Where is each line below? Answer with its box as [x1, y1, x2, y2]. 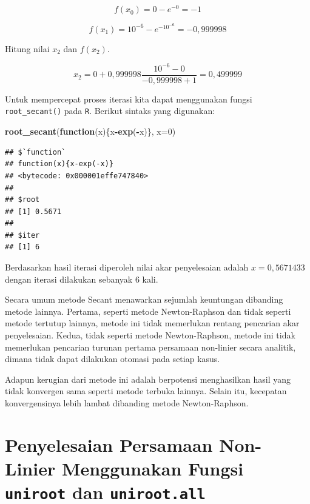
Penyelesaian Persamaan [5, 432, 213, 457]
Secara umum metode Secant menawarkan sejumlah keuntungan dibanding [5, 293, 283, 306]
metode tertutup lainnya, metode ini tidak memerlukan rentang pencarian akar [5, 317, 300, 329]
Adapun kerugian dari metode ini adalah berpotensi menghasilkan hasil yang [5, 372, 291, 385]
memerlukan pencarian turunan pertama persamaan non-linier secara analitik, [5, 340, 296, 353]
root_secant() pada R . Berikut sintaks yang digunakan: [5, 104, 215, 117]
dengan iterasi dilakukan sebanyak [5, 272, 133, 285]
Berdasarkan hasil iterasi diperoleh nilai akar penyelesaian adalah [5, 261, 249, 274]
